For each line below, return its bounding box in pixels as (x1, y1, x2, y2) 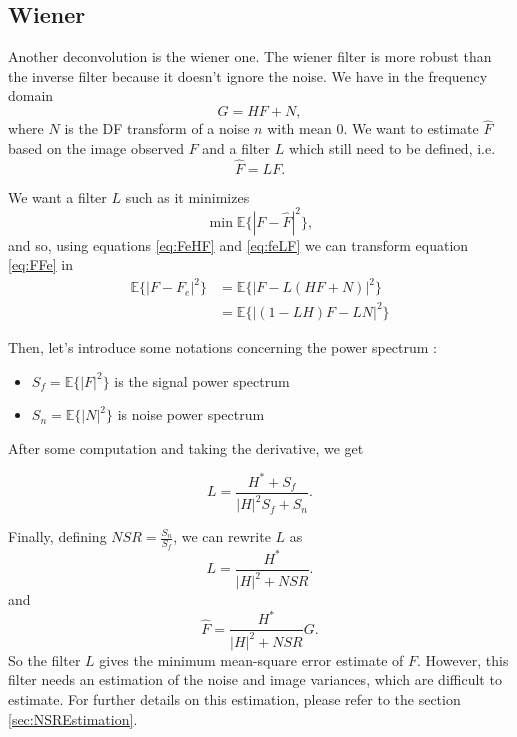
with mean (267, 118, 332, 139)
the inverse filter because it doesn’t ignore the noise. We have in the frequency (8, 65, 488, 86)
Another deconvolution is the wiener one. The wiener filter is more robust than (8, 46, 492, 67)
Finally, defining (8, 526, 107, 547)
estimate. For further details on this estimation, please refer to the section (8, 689, 461, 710)
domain (8, 85, 54, 106)
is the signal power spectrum (114, 370, 290, 391)
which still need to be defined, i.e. (288, 137, 496, 158)
